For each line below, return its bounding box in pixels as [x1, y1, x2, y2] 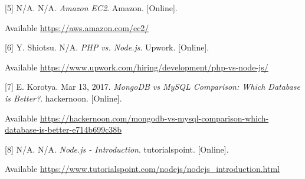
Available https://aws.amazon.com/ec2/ [5, 21, 149, 33]
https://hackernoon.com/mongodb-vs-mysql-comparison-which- [40, 112, 269, 124]
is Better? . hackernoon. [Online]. [5, 92, 122, 104]
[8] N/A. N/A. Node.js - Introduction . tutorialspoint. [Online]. [5, 143, 229, 155]
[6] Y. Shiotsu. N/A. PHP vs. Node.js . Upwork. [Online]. [5, 41, 209, 53]
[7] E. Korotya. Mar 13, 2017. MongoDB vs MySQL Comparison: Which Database [5, 80, 300, 93]
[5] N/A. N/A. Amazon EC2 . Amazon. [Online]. [5, 2, 178, 13]
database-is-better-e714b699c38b [5, 123, 122, 136]
